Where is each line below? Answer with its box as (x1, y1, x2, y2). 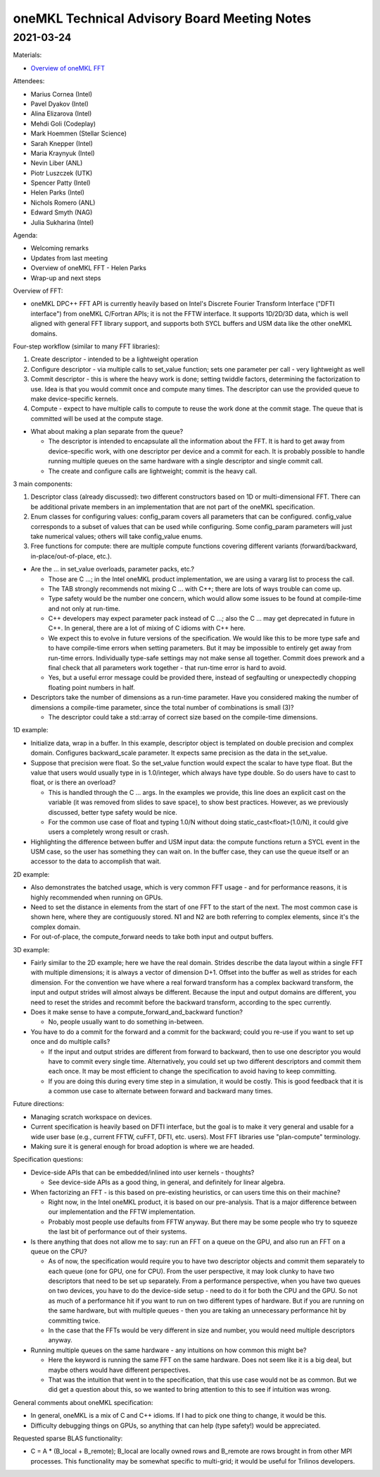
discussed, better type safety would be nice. (48, 808, 177, 816)
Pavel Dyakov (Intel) (30, 99, 89, 108)
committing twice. (48, 1316, 101, 1325)
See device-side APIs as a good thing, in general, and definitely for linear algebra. (48, 1178, 285, 1186)
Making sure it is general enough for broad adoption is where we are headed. (30, 1143, 255, 1151)
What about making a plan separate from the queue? (30, 427, 184, 436)
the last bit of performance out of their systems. (48, 1227, 187, 1236)
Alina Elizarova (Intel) (30, 109, 92, 118)
